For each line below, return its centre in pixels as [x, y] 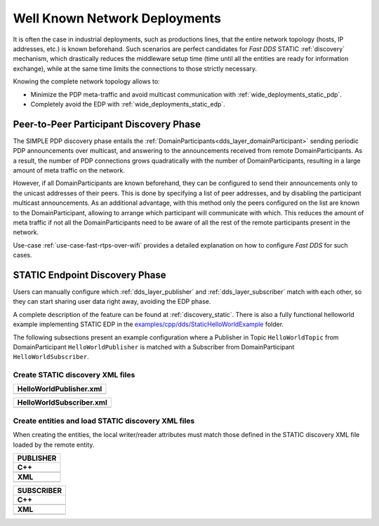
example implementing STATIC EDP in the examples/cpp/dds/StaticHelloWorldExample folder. [148, 324]
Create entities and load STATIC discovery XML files [104, 421]
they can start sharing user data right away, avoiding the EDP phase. [112, 302]
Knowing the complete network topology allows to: [87, 81]
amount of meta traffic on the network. [69, 170]
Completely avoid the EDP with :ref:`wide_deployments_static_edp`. [128, 104]
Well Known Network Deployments [117, 18]
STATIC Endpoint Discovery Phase [89, 275]
